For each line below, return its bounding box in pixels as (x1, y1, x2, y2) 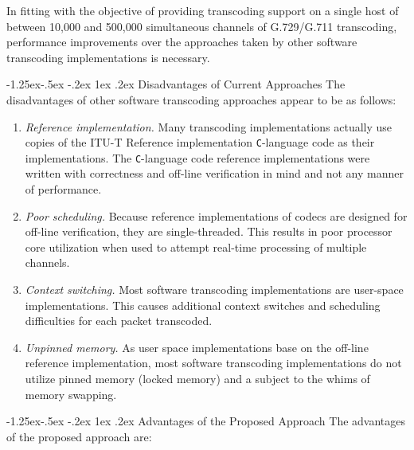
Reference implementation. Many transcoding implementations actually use (25, 118, 393, 135)
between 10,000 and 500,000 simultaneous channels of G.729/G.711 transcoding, (6, 18, 397, 34)
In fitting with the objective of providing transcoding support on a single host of (6, 2, 399, 18)
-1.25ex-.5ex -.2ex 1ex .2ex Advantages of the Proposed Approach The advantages (6, 413, 406, 429)
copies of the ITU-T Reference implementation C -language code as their (25, 134, 375, 151)
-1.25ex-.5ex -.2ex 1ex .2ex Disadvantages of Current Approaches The (6, 76, 346, 92)
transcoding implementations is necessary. (6, 49, 210, 65)
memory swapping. (25, 385, 117, 402)
